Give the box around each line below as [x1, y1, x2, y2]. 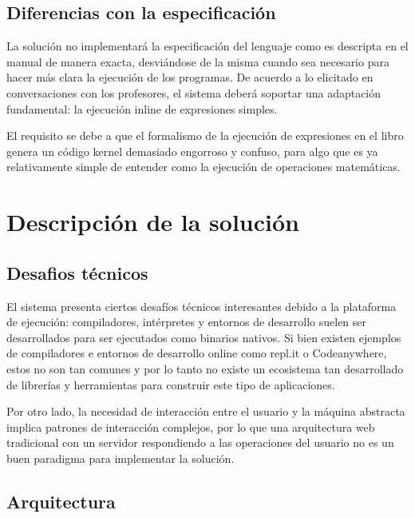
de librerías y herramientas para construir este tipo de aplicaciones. [6, 376, 335, 392]
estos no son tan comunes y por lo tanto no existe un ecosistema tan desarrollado [6, 360, 404, 377]
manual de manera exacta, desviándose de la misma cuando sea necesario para [6, 53, 389, 70]
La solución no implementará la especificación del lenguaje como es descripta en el [6, 38, 409, 54]
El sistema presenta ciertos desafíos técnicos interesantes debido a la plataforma [6, 297, 397, 314]
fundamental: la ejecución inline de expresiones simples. [6, 100, 278, 117]
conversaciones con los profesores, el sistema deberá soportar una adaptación [6, 84, 381, 101]
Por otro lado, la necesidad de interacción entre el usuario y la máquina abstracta [6, 403, 405, 420]
